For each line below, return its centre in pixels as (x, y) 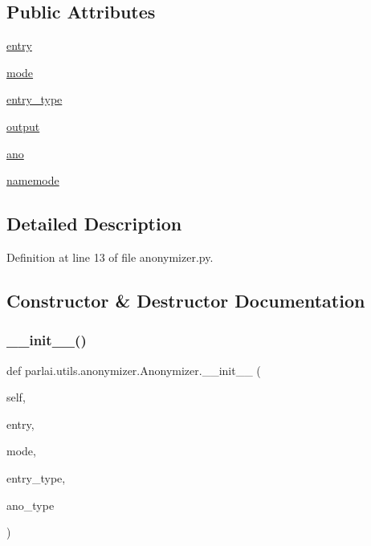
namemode (33, 180)
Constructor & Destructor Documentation (186, 300)
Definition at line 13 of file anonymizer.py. (110, 257)
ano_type (31, 505)
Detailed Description (94, 224)
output (23, 126)
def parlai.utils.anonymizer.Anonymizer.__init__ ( (134, 370)
